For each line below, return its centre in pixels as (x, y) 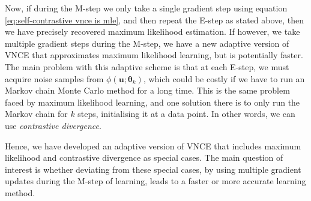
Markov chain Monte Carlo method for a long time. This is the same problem (147, 90)
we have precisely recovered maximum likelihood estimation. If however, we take (152, 31)
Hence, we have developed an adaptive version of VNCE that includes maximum (153, 145)
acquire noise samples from (54, 78)
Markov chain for (36, 114)
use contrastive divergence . (53, 125)
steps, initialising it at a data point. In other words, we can (186, 114)
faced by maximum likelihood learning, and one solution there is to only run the (152, 102)
